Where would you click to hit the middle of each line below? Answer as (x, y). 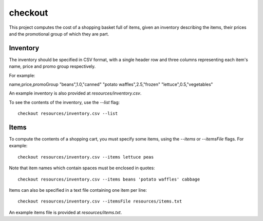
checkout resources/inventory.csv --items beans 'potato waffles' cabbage (109, 179)
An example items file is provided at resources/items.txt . (65, 212)
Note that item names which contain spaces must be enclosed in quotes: (82, 168)
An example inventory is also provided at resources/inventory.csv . (75, 93)
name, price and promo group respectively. (52, 66)
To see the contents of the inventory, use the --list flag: (65, 102)
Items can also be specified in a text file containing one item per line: (78, 190)
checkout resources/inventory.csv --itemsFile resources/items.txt (100, 201)
